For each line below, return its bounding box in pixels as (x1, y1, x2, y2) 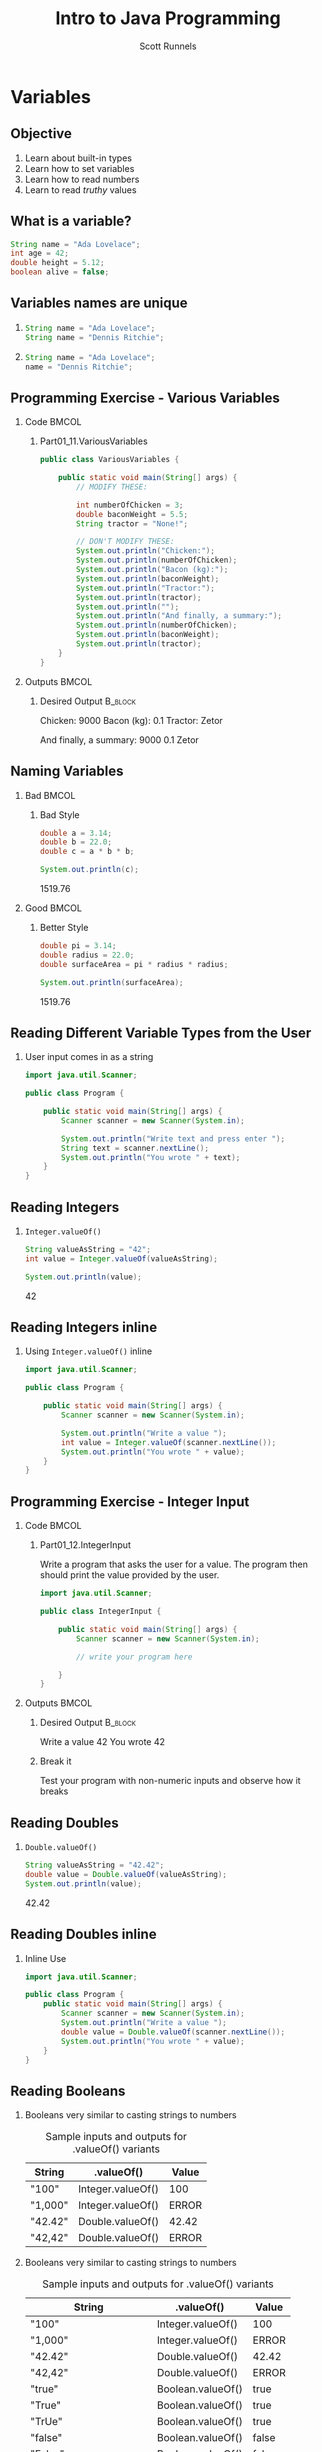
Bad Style (39, 808, 80, 821)
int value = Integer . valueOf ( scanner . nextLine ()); (61, 1437, 277, 1447)
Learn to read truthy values (24, 183, 137, 196)
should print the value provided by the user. (39, 1569, 220, 1581)
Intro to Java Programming (54, 7, 282, 30)
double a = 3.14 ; (39, 828, 113, 838)
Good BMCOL (24, 902, 83, 914)
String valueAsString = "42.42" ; (24, 1860, 165, 1871)
